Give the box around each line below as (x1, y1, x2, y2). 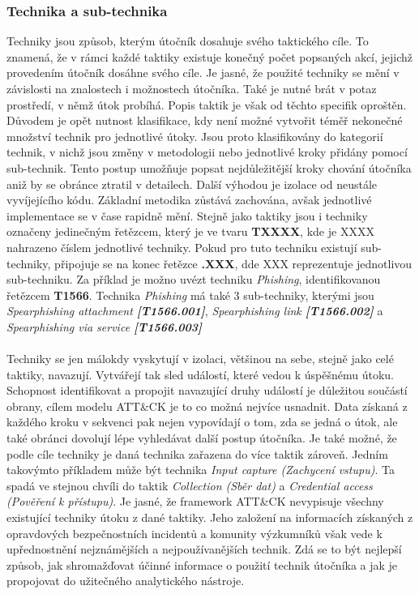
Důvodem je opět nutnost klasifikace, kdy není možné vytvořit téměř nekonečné (6, 112, 403, 129)
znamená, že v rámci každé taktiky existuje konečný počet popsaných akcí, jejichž (6, 48, 413, 65)
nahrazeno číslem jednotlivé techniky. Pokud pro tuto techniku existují (6, 238, 357, 255)
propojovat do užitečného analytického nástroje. (6, 572, 245, 589)
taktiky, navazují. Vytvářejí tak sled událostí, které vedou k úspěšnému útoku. (6, 365, 394, 382)
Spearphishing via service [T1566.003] (6, 318, 203, 335)
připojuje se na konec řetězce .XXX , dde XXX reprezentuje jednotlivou (54, 254, 413, 271)
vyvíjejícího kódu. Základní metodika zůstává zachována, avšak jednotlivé (6, 191, 372, 208)
